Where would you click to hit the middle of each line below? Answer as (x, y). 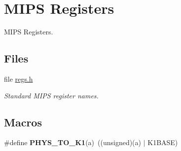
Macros (23, 122)
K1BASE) (163, 142)
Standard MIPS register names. (51, 95)
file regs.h (18, 78)
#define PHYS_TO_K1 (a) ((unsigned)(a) (73, 142)
